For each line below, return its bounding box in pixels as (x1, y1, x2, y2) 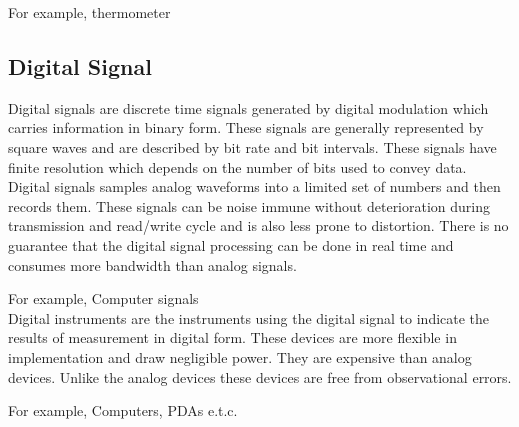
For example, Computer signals (8, 288, 199, 309)
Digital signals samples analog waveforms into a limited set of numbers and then (8, 176, 501, 197)
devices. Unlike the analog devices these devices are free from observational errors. (8, 366, 512, 387)
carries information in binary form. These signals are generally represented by (8, 117, 484, 138)
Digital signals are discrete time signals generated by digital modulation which (8, 97, 489, 118)
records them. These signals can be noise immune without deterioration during (8, 195, 491, 216)
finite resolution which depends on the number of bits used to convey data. (8, 156, 467, 177)
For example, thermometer (8, 2, 171, 22)
